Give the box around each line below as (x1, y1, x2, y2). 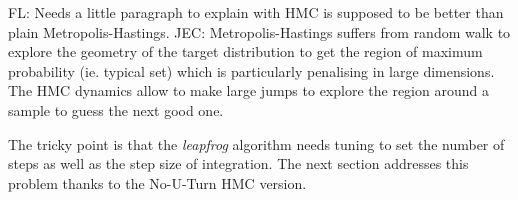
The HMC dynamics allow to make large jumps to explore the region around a (8, 80, 489, 101)
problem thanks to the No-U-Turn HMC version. (8, 172, 307, 193)
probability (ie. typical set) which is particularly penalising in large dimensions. (8, 60, 495, 81)
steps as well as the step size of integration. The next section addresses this (8, 153, 469, 174)
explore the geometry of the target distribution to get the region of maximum (8, 41, 483, 62)
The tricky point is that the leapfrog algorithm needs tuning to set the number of (8, 133, 505, 154)
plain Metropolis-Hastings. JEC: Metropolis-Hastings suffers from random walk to (8, 21, 511, 42)
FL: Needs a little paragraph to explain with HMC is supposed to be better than (8, 2, 504, 22)
